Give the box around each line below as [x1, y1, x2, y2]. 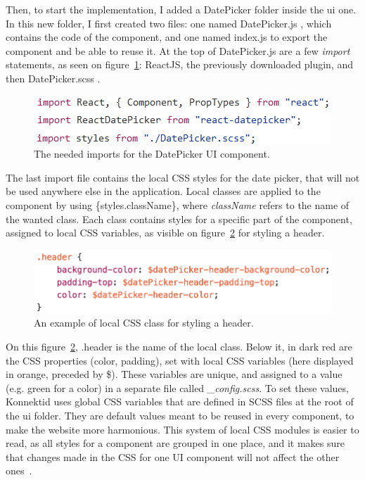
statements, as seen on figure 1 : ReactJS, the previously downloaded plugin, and [6, 57, 353, 72]
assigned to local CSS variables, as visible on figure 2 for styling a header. [6, 225, 325, 240]
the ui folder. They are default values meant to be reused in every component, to [6, 408, 354, 423]
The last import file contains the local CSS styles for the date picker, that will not [6, 170, 360, 184]
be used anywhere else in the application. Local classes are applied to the [6, 184, 321, 198]
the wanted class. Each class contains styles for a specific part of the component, [6, 211, 352, 226]
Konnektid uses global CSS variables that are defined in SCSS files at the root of [6, 394, 354, 409]
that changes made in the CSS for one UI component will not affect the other [6, 449, 340, 464]
